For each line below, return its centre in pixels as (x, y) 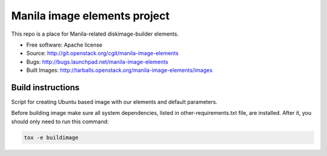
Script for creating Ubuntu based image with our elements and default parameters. (114, 102)
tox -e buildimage (51, 137)
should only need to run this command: (60, 122)
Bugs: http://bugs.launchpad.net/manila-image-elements (97, 62)
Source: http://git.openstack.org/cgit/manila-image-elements (102, 53)
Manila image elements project (90, 16)
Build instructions (45, 87)
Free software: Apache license (64, 45)
